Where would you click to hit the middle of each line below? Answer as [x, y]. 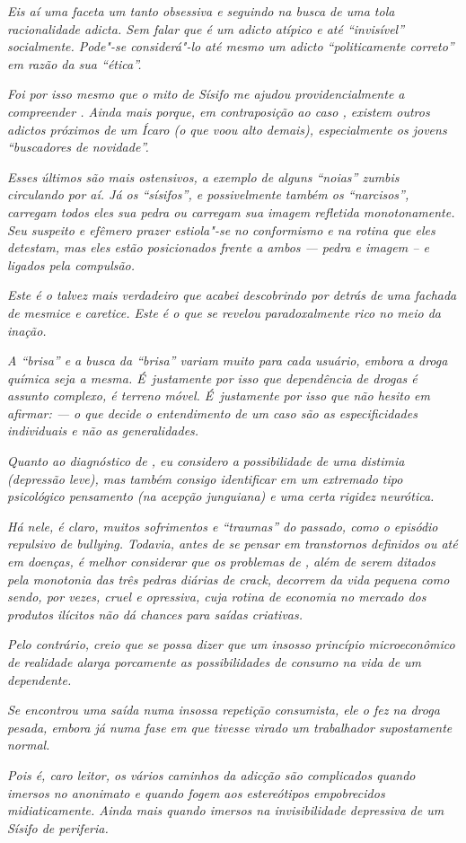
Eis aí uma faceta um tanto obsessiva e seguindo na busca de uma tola [201, 11]
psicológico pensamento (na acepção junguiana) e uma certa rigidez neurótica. [221, 496]
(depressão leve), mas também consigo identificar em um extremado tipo [205, 478]
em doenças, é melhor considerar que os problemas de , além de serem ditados [221, 562]
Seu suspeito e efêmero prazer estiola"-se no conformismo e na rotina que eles [221, 229]
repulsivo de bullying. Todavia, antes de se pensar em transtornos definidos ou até [233, 544]
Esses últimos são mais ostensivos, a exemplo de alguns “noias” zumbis [203, 176]
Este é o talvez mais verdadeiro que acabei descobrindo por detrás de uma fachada [232, 295]
